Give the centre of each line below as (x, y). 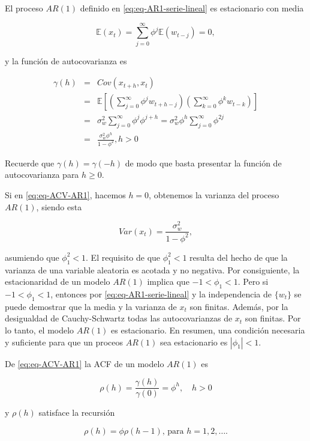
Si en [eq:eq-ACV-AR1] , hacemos (65, 195)
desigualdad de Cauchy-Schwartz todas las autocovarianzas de (119, 318)
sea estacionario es (194, 342)
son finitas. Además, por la (239, 306)
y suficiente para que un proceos (64, 342)
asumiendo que (32, 257)
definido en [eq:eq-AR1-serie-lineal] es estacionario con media (192, 8)
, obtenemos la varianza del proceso (214, 195)
